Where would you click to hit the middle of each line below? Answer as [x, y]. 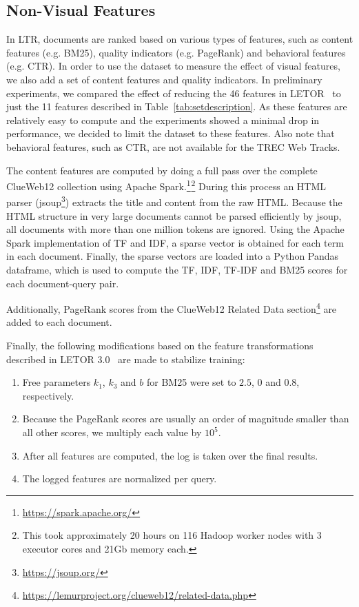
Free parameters [57, 382]
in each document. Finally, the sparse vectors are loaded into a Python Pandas [173, 256]
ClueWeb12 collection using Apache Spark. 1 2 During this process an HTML [166, 185]
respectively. [48, 395]
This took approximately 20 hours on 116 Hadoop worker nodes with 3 [172, 535]
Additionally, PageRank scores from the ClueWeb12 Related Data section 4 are [172, 308]
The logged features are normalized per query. [120, 479]
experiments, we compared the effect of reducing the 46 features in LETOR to [174, 93]
